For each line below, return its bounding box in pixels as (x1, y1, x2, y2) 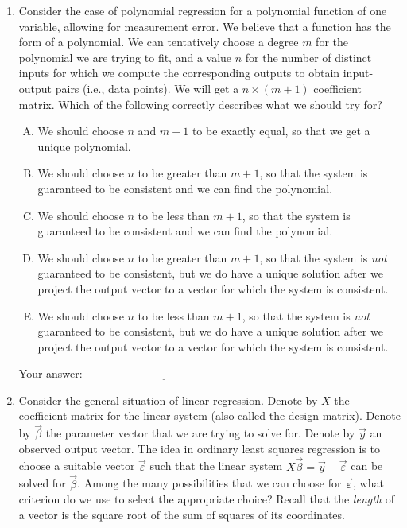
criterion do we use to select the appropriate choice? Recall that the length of (18, 491, 394, 507)
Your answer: (18, 365, 83, 382)
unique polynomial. (37, 138, 131, 154)
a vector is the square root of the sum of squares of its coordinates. (18, 506, 345, 522)
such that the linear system (149, 457, 283, 474)
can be (351, 457, 383, 474)
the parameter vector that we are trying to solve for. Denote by (45, 425, 355, 441)
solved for (18, 475, 66, 491)
